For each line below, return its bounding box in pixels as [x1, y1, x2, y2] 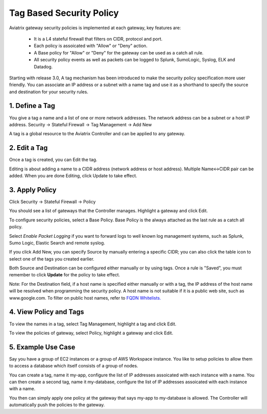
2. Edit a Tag [9, 144, 48, 152]
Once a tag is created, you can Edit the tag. [9, 156, 97, 163]
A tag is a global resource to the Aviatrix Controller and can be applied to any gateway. [9, 131, 185, 137]
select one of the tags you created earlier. [9, 256, 94, 262]
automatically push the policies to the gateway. [9, 402, 105, 408]
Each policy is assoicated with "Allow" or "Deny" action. [34, 43, 148, 49]
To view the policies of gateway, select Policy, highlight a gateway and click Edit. [9, 330, 173, 336]
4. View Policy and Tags [9, 308, 84, 316]
